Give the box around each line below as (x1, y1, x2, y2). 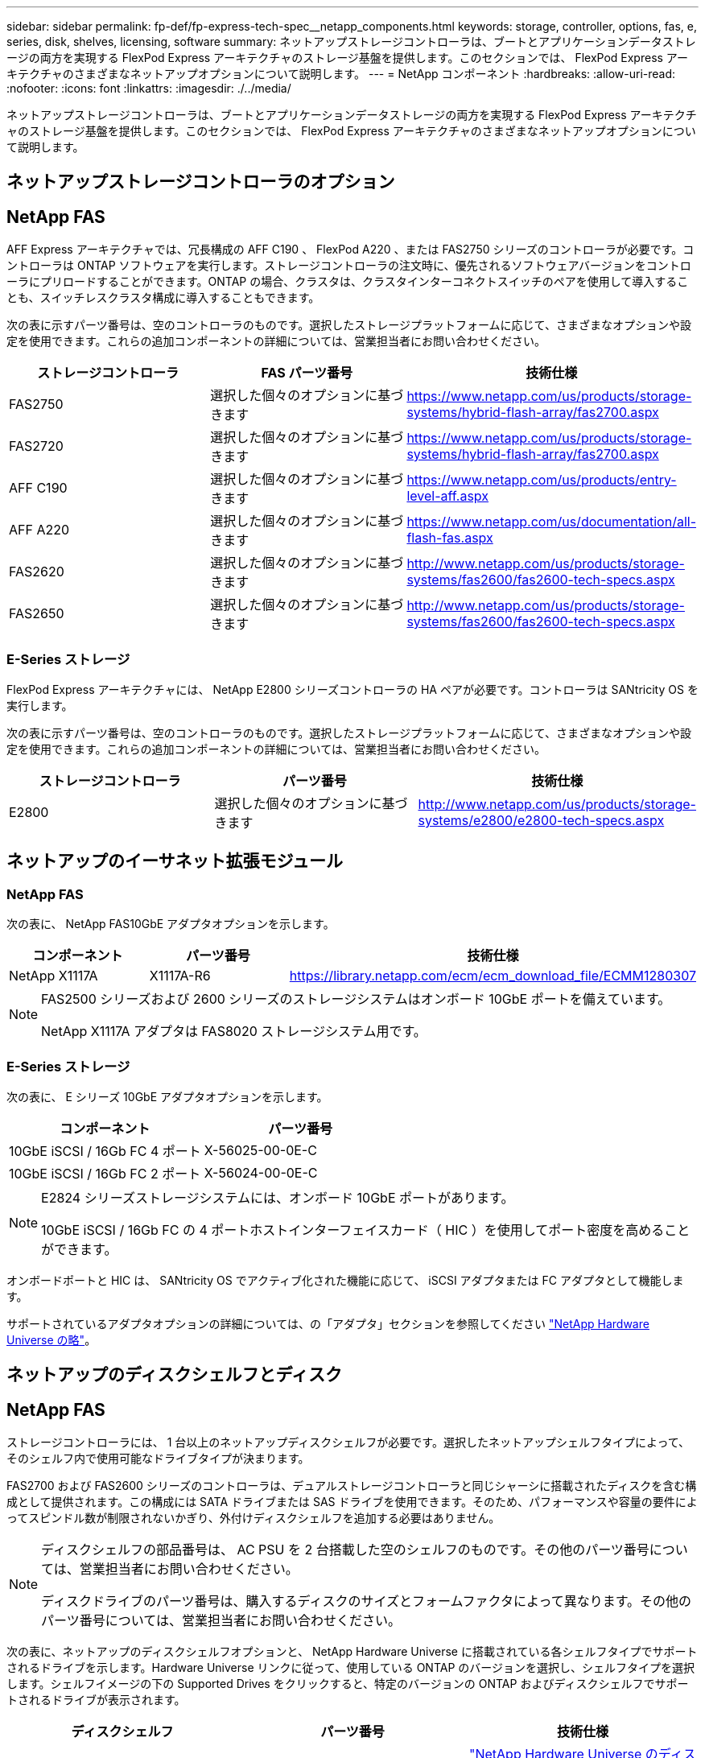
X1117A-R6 (149, 968, 211, 984)
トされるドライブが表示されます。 (6, 1693, 186, 1707)
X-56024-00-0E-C (204, 1164, 318, 1181)
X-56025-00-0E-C (204, 1141, 317, 1158)
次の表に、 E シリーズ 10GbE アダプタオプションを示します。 (6, 1089, 328, 1104)
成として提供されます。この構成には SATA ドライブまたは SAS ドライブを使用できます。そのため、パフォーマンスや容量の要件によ (6, 1495, 698, 1509)
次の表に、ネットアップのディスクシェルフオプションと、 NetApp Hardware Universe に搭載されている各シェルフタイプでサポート (6, 1645, 698, 1659)
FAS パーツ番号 (261, 365, 353, 382)
